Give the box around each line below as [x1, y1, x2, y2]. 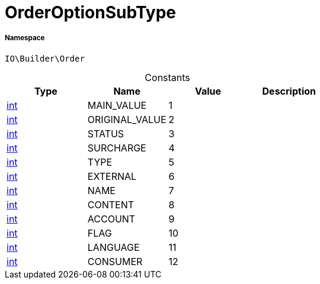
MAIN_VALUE [87, 99, 147, 111]
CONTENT [87, 198, 135, 211]
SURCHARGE [87, 141, 146, 154]
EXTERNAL [87, 170, 137, 182]
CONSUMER [87, 255, 143, 267]
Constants [145, 71, 190, 83]
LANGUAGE [87, 241, 140, 253]
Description [262, 85, 316, 97]
